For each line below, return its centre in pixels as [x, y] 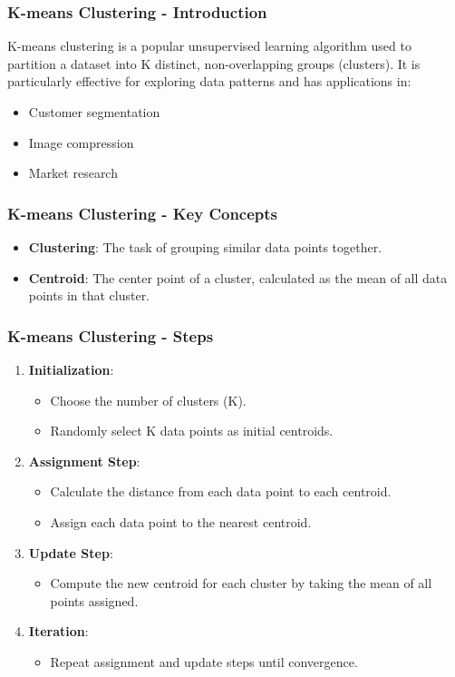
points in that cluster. [89, 295]
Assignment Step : [84, 461]
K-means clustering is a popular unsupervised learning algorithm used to [209, 46]
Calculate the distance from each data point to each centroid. [221, 491]
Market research [73, 173]
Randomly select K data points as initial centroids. [192, 431]
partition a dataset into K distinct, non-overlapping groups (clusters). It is [214, 63]
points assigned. [94, 600]
